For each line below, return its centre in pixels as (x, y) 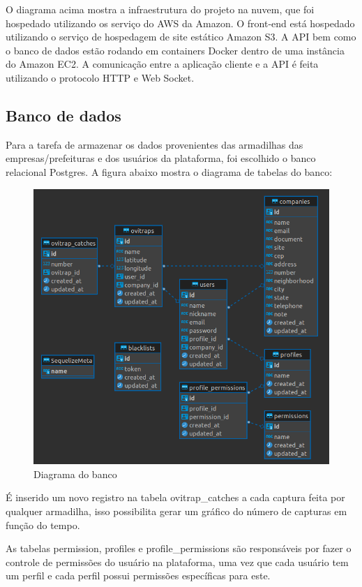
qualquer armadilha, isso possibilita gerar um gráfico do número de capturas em (176, 511)
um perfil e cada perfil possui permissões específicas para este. (138, 575)
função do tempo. (43, 525)
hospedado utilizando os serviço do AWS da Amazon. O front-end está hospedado (180, 23)
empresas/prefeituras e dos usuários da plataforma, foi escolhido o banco (161, 158)
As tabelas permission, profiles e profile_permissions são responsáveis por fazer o (179, 548)
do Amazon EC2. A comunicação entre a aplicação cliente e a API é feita (162, 64)
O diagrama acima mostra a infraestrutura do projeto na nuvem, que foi (160, 9)
